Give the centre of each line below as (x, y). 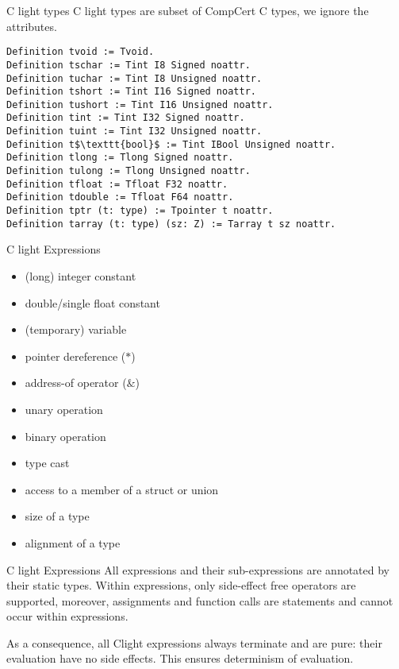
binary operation (65, 436)
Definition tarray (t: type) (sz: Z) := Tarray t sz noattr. (171, 224)
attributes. (32, 26)
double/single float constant (92, 302)
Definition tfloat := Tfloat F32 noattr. (117, 184)
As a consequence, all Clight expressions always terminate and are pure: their (194, 642)
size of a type (57, 516)
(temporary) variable (76, 329)
